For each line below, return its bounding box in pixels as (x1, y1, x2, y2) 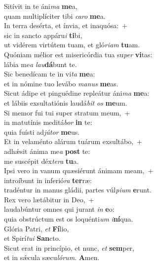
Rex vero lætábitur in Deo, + (4, 194, 94, 204)
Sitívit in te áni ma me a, (4, 1, 78, 11)
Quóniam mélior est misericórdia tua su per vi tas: (4, 49, 153, 59)
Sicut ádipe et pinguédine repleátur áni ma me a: (4, 88, 150, 98)
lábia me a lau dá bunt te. (4, 59, 77, 69)
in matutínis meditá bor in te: (4, 117, 92, 127)
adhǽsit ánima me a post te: (4, 146, 90, 156)
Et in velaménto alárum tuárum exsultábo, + (4, 136, 142, 147)
